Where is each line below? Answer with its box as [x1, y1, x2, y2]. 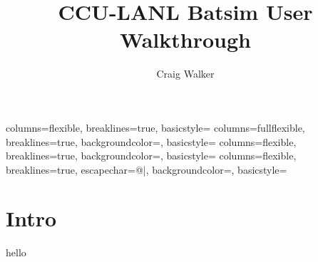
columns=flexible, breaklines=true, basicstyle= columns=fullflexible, [6, 120, 305, 135]
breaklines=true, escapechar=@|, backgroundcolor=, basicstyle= [6, 162, 287, 177]
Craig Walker [156, 66, 215, 81]
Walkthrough [120, 25, 251, 54]
